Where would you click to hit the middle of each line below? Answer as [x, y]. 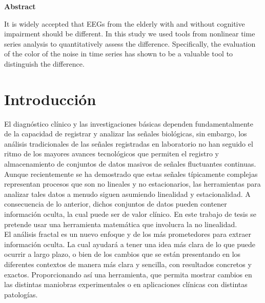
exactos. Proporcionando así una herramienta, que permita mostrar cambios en [128, 274]
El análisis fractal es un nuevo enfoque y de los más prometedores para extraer [128, 234]
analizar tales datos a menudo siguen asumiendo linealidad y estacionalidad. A [127, 194]
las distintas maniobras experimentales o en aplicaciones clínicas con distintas [126, 284]
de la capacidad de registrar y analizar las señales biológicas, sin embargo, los [126, 134]
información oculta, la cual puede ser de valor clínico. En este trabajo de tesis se [130, 214]
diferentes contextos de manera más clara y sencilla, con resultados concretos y [128, 264]
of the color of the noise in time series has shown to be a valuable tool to [119, 54]
